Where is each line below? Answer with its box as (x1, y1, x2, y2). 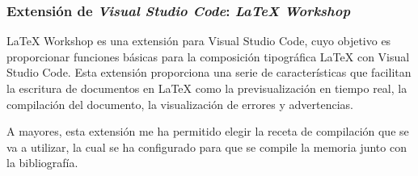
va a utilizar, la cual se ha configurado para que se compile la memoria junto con (6, 138, 407, 155)
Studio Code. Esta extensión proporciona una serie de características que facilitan (6, 64, 412, 81)
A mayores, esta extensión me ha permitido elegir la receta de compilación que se (6, 123, 409, 140)
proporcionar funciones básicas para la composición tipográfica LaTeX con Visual (6, 48, 410, 65)
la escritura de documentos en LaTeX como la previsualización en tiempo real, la (6, 80, 407, 96)
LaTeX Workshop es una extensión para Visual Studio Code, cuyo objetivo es (6, 32, 391, 49)
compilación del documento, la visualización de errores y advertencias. (6, 95, 353, 112)
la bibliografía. (6, 154, 78, 171)
